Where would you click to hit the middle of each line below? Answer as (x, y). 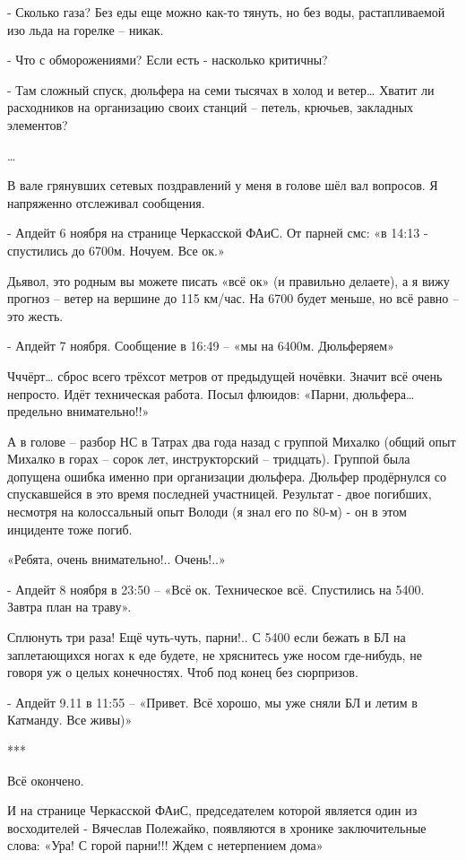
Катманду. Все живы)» (70, 720)
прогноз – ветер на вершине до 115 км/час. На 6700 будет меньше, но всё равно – (233, 298)
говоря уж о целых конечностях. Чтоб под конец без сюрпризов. (183, 672)
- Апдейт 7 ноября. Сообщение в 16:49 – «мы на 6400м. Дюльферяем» (201, 346)
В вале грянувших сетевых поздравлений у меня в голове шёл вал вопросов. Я (223, 185)
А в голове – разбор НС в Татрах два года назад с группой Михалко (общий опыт (232, 441)
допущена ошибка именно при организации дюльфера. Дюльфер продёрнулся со (227, 476)
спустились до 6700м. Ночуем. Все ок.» (116, 250)
